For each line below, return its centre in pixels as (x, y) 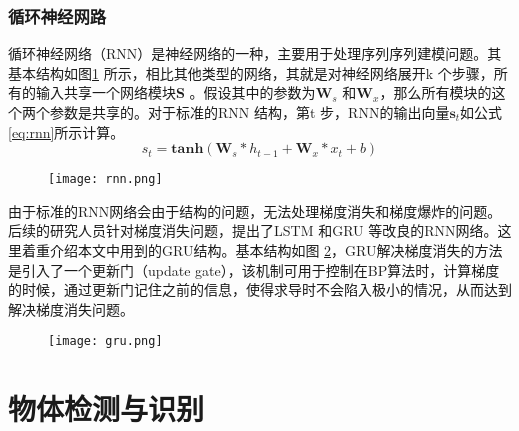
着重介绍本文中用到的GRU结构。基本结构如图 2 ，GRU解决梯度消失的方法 (262, 250)
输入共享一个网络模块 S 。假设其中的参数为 (175, 92)
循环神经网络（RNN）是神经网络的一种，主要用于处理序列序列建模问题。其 (255, 53)
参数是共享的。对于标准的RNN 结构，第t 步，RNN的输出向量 (249, 112)
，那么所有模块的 (435, 92)
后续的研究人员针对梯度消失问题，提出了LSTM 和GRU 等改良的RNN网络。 (253, 230)
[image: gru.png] (105, 341)
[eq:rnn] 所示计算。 (66, 131)
